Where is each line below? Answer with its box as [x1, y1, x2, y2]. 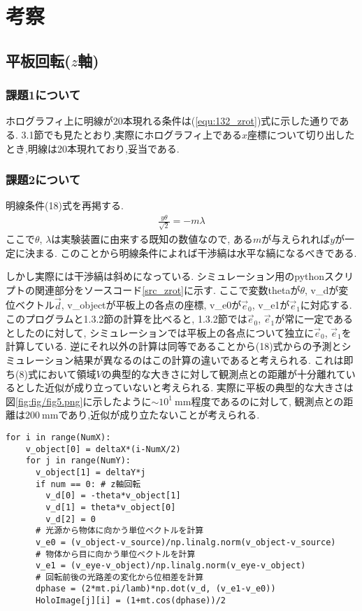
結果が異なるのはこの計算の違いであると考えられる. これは [73, 352, 344, 367]
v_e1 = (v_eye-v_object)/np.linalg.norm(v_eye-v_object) [35, 561, 306, 571]
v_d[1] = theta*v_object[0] [45, 502, 176, 512]
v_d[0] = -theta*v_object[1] [45, 491, 181, 501]
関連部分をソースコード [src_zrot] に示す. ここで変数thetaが [34, 282, 301, 297]
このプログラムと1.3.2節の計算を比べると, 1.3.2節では [6, 311, 247, 326]
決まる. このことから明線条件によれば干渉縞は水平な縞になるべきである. [24, 245, 357, 260]
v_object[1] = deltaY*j [35, 467, 146, 477]
